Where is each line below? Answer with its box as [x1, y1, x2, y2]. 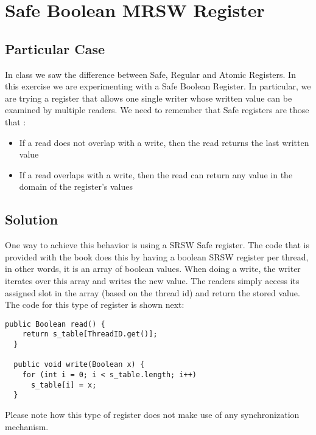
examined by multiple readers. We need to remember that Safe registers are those [5, 103, 309, 116]
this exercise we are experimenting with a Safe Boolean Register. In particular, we [5, 80, 311, 92]
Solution [5, 210, 58, 229]
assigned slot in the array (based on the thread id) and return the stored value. [5, 286, 300, 299]
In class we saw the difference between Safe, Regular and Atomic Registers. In [5, 68, 296, 80]
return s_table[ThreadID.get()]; [22, 330, 158, 339]
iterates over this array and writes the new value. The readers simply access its [5, 274, 300, 287]
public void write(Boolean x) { [13, 360, 145, 369]
